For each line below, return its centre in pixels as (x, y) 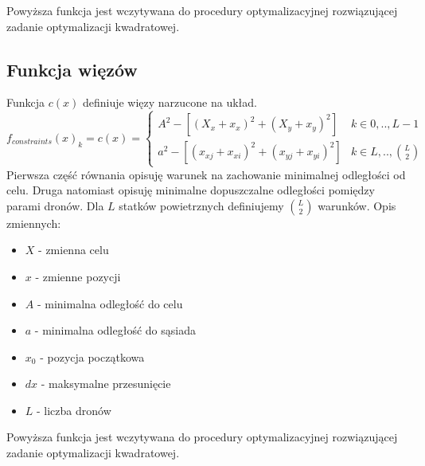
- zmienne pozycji (78, 276)
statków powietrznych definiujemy (201, 205)
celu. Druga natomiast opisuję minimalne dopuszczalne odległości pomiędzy (191, 190)
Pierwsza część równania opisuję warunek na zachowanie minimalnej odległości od (206, 174)
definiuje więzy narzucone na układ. (170, 102)
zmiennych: (34, 223)
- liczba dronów (74, 410)
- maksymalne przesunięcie (106, 384)
